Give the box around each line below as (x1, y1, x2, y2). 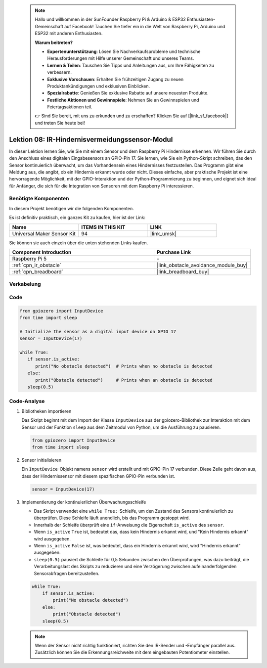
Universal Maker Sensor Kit (12, 230, 76, 237)
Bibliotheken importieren (21, 408, 72, 414)
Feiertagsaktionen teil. (47, 104, 92, 110)
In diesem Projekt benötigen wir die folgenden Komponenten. (9, 205, 134, 211)
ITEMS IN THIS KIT (81, 223, 126, 230)
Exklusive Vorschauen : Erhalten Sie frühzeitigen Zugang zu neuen (47, 76, 184, 82)
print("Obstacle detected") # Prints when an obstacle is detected (35, 377, 213, 383)
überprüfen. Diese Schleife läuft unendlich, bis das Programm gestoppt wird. (34, 515, 190, 521)
